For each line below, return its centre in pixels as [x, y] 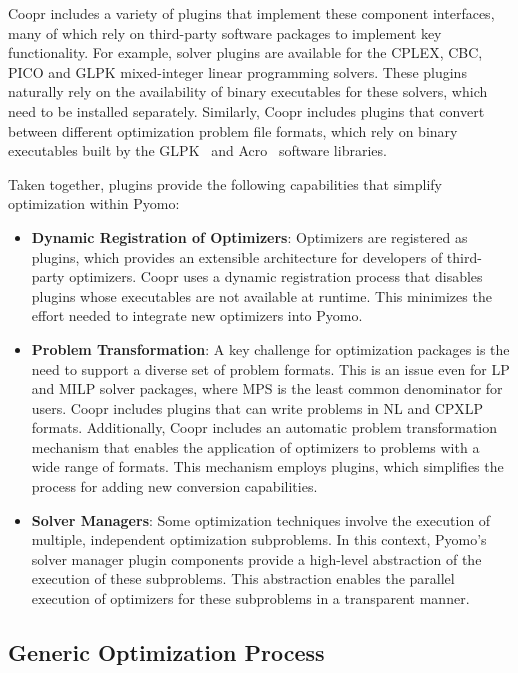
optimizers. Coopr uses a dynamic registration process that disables [276, 276]
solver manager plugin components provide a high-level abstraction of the [256, 558]
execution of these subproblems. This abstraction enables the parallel [243, 578]
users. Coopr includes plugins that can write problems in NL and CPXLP [257, 407]
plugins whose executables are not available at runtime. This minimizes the [261, 295]
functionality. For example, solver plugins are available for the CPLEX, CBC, [245, 52]
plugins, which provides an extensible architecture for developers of [237, 256]
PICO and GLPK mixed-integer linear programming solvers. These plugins [237, 71]
